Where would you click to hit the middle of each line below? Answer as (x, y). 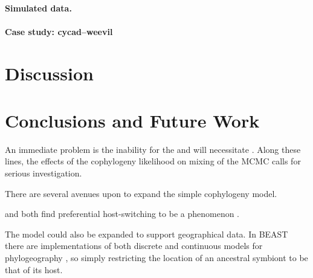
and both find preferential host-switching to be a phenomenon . (122, 214)
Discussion (49, 73)
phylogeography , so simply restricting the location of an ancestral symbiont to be (156, 258)
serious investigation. (44, 173)
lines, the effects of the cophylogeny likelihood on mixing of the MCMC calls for (153, 161)
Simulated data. (38, 8)
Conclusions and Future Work (132, 120)
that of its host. (34, 269)
